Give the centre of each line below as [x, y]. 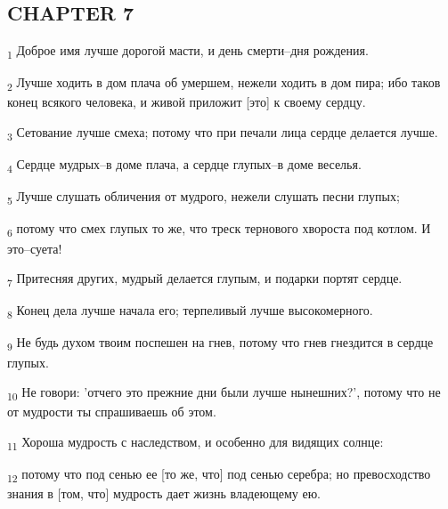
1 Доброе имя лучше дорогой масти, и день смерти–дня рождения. [188, 51]
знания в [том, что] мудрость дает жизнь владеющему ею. [164, 493]
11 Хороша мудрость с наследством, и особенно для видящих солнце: [195, 442]
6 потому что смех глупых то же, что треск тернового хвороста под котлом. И [219, 230]
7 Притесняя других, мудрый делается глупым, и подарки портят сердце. [205, 279]
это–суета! [35, 248]
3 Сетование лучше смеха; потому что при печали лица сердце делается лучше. [223, 133]
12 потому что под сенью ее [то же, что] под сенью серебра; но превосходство [219, 474]
